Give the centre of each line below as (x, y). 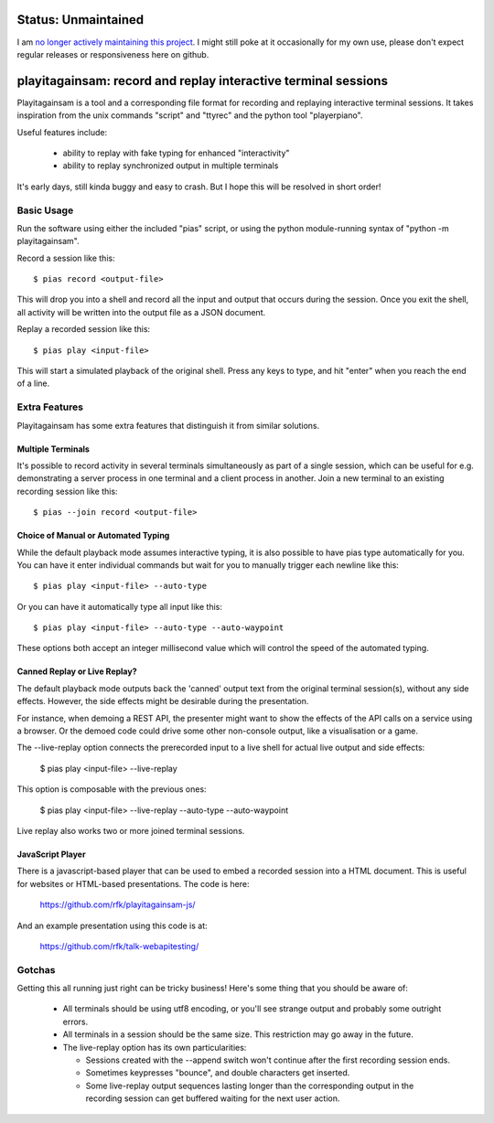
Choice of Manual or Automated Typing (93, 536)
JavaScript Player (51, 854)
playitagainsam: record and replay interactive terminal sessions (203, 81)
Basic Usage (45, 210)
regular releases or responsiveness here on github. (113, 54)
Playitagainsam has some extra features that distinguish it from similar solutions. (168, 425)
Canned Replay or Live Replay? (77, 671)
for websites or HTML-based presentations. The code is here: (133, 883)
